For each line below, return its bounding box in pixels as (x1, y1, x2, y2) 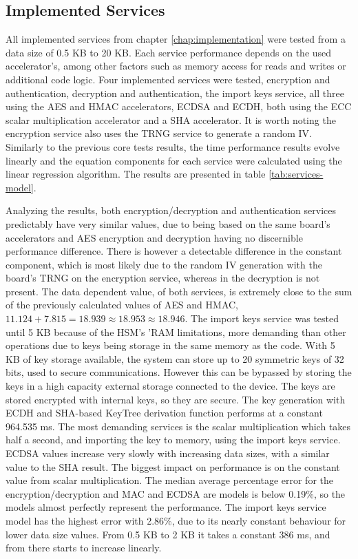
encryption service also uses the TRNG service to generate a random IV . (6, 126, 312, 140)
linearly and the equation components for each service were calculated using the (6, 153, 342, 167)
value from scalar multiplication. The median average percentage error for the (6, 473, 333, 487)
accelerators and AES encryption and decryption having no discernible (6, 230, 303, 244)
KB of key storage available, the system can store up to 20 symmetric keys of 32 (6, 351, 344, 366)
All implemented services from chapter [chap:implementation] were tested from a (6, 32, 346, 46)
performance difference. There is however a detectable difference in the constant (6, 244, 342, 258)
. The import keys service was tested (185, 311, 339, 326)
